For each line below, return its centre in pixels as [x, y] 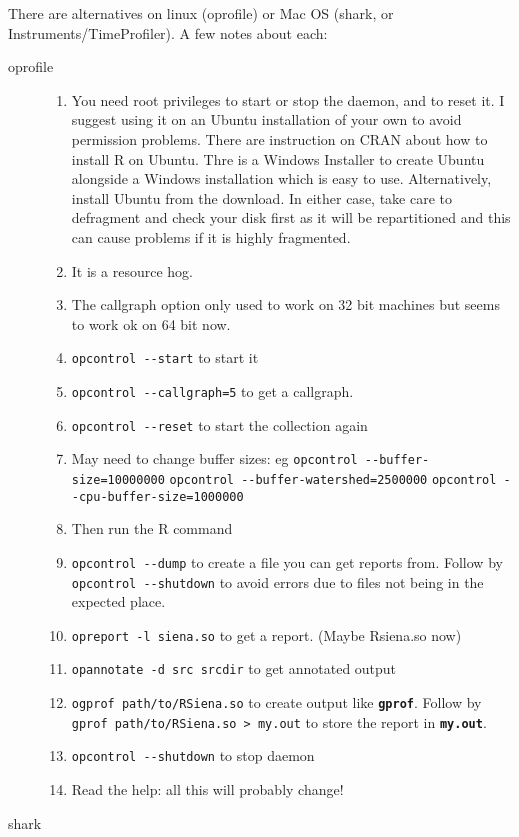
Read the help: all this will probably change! [207, 789]
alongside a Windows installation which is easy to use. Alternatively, [281, 178]
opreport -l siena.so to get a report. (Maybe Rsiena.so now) [266, 634]
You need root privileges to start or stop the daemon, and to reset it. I [288, 99]
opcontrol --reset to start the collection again [219, 424]
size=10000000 [118, 479]
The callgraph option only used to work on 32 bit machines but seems [285, 304]
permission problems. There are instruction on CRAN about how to [279, 138]
